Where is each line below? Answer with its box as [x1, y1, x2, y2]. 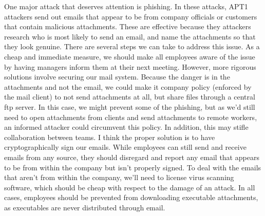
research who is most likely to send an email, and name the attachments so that [4, 31, 256, 42]
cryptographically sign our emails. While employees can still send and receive [4, 142, 247, 152]
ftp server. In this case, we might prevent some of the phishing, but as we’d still [4, 101, 255, 112]
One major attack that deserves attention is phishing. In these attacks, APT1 [4, 1, 248, 11]
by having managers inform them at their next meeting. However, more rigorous [4, 61, 256, 72]
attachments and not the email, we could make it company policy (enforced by [4, 81, 252, 92]
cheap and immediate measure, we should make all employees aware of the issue [4, 51, 255, 62]
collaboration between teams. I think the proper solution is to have [4, 131, 215, 142]
